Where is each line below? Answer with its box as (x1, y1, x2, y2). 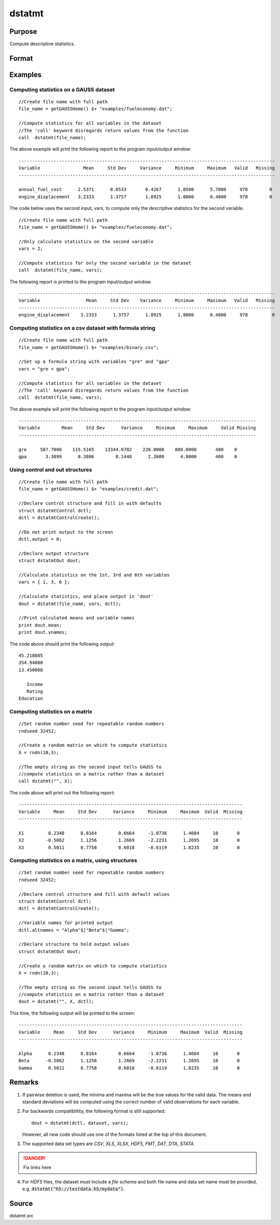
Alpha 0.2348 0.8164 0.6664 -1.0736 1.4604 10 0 (18, 1050, 240, 1057)
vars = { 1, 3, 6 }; (18, 579, 70, 585)
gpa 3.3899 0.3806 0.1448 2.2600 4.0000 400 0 (18, 454, 238, 460)
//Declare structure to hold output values (18, 941, 130, 947)
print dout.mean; (18, 622, 62, 628)
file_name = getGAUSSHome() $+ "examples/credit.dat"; (18, 486, 159, 492)
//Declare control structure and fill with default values (18, 891, 170, 897)
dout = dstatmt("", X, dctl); (18, 999, 95, 1004)
